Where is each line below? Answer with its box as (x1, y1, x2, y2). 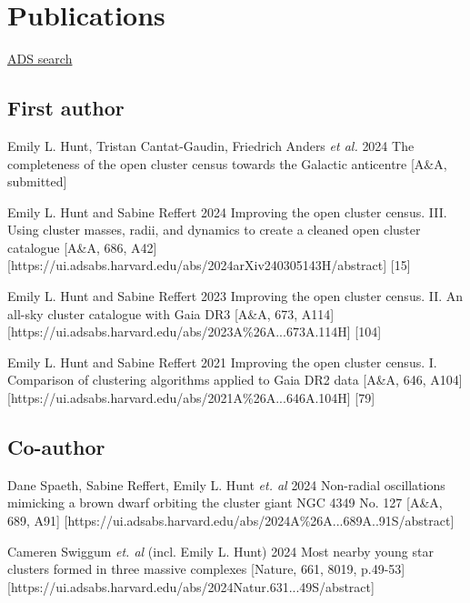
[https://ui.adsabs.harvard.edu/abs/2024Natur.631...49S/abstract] (7, 577, 375, 596)
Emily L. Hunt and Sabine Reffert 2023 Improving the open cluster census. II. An (7, 286, 464, 306)
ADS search (7, 49, 73, 68)
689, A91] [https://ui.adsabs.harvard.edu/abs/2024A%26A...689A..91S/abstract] (7, 511, 455, 530)
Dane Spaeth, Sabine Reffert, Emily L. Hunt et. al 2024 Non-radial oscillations (7, 475, 445, 494)
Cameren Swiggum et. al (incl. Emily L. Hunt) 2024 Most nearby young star (7, 541, 434, 560)
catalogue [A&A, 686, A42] (7, 237, 157, 256)
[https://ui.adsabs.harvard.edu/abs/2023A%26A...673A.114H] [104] (7, 322, 382, 341)
